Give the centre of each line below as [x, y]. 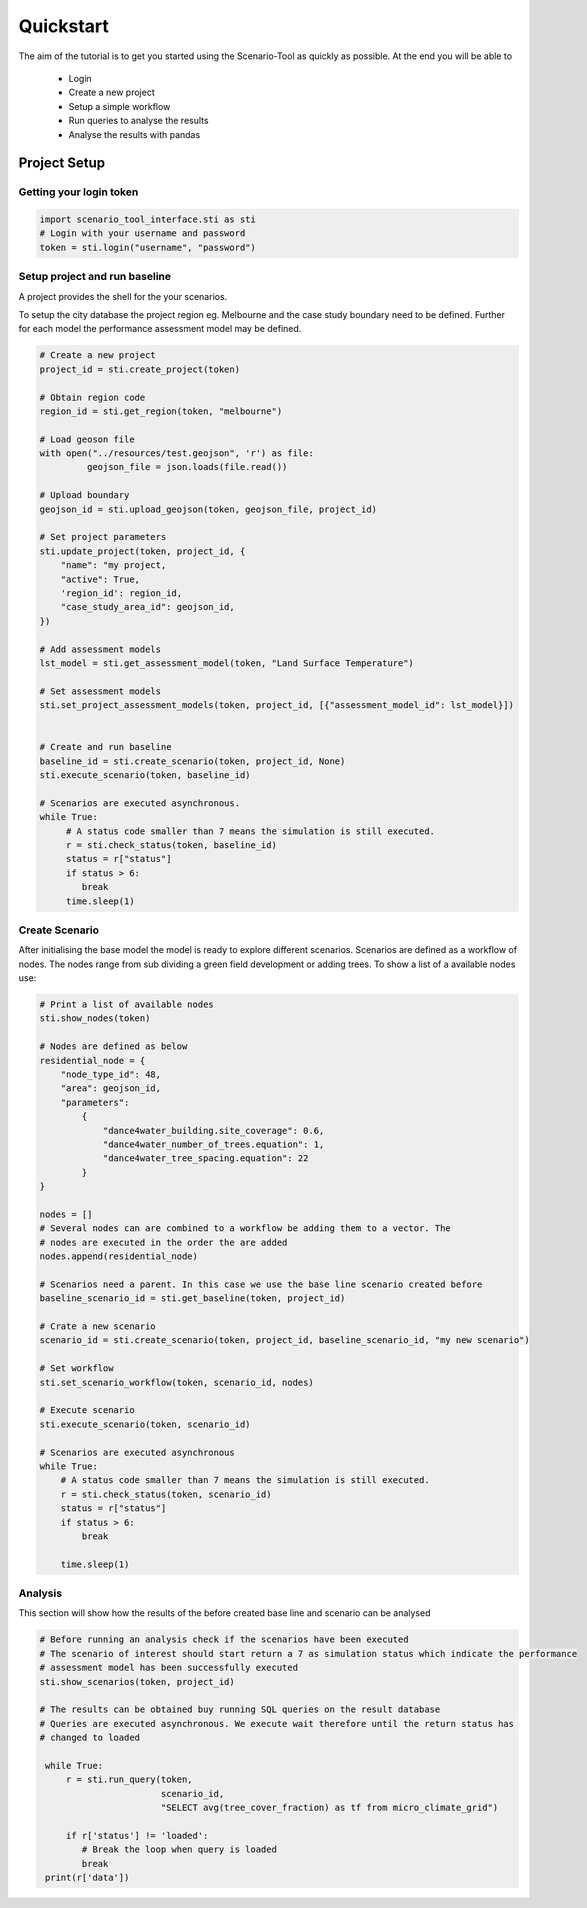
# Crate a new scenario [98, 1326]
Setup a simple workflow [119, 106]
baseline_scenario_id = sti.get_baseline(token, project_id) [192, 1298]
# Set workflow [76, 1368]
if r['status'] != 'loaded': [137, 1835]
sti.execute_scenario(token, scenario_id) [145, 1424]
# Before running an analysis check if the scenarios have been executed [224, 1639]
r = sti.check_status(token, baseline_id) [171, 845]
